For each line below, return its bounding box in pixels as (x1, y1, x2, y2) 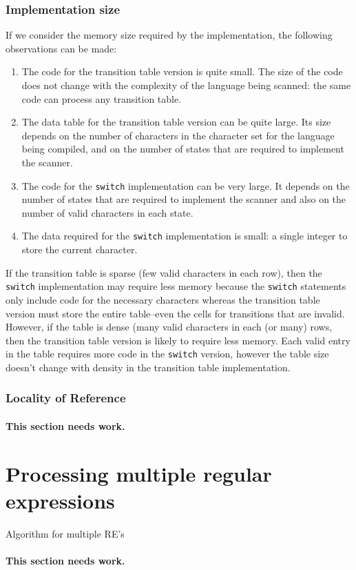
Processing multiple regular (6, 459, 272, 487)
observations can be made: (6, 41, 117, 55)
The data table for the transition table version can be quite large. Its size (21, 115, 331, 129)
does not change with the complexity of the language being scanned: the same (21, 78, 351, 92)
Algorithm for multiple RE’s (6, 526, 125, 540)
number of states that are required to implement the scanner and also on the (21, 192, 346, 206)
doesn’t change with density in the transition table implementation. (6, 360, 291, 374)
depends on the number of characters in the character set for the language (21, 128, 335, 142)
